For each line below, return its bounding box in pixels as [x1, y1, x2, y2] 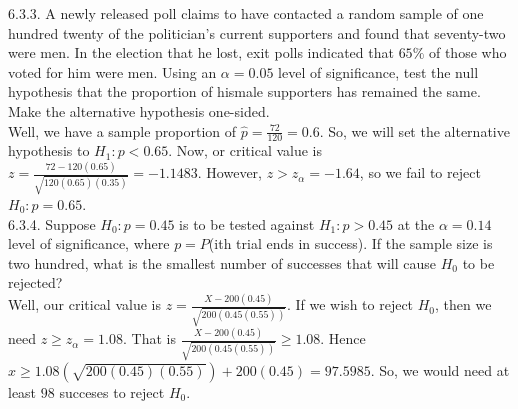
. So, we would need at [370, 360, 510, 380]
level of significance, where [8, 233, 170, 254]
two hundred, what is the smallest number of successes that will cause [8, 252, 437, 273]
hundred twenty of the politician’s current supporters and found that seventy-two [8, 22, 506, 43]
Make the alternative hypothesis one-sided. [8, 100, 270, 121]
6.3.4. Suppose [8, 213, 96, 234]
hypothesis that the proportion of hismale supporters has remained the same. [8, 81, 481, 102]
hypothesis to [8, 140, 90, 161]
